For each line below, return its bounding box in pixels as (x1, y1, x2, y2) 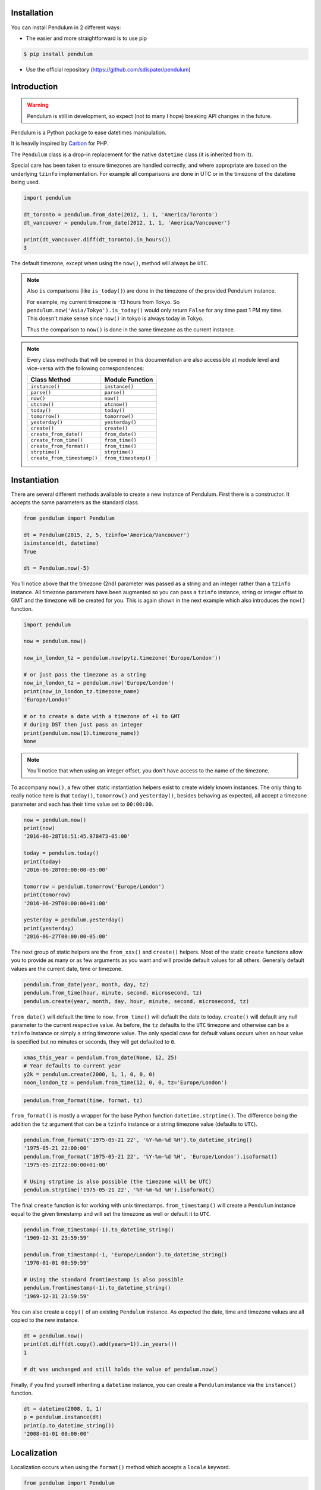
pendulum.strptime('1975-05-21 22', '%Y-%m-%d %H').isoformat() (23, 1187, 215, 1193)
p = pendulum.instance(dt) (23, 1414, 102, 1421)
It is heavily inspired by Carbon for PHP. (11, 140, 109, 147)
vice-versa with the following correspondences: (27, 364, 144, 372)
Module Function (104, 375, 153, 384)
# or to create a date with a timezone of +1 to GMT (23, 713, 181, 719)
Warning (27, 101, 49, 108)
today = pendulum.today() (23, 850, 99, 856)
